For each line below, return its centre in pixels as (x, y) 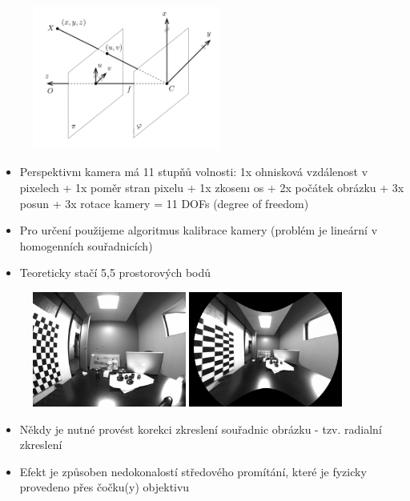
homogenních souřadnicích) (86, 245)
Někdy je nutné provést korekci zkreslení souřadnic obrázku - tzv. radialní (201, 429)
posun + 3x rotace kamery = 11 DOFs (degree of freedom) (164, 203)
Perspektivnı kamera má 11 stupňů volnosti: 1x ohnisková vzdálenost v (194, 172)
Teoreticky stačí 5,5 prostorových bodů (115, 273)
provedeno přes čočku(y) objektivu (105, 487)
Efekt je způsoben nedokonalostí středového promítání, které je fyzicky (193, 471)
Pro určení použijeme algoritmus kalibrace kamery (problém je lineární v (199, 230)
